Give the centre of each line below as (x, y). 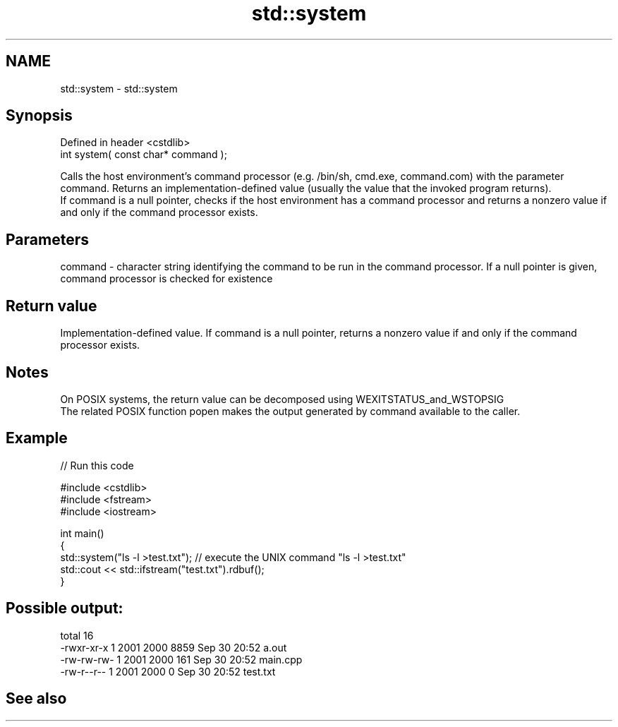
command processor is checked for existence (166, 279)
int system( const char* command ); (144, 155)
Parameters (47, 239)
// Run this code (97, 465)
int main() (82, 533)
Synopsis (39, 116)
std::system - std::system (119, 88)
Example (37, 438)
